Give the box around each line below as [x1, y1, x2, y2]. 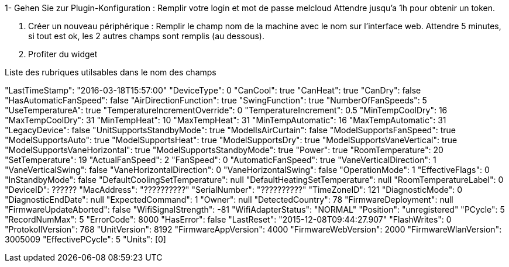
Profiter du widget [28, 49, 98, 59]
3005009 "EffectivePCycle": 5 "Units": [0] [5, 234, 166, 244]
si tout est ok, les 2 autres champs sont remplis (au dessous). [28, 31, 264, 41]
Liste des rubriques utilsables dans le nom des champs [5, 67, 216, 77]
